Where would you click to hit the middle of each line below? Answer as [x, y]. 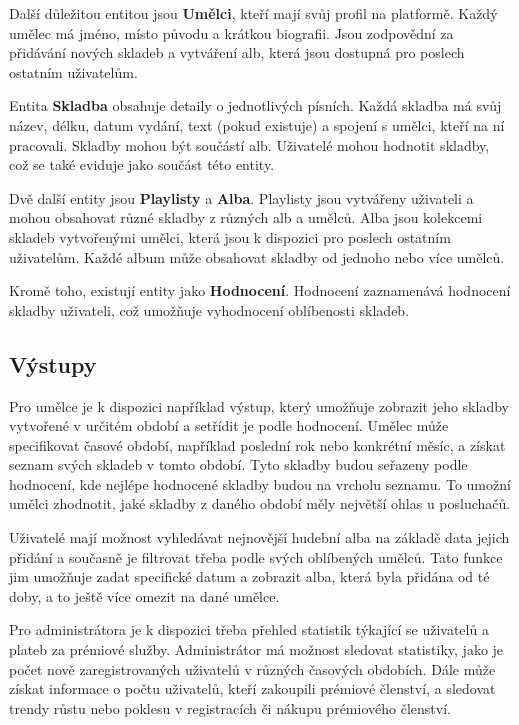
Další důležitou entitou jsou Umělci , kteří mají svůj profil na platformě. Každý [253, 13]
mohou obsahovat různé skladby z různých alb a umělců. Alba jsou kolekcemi [246, 217]
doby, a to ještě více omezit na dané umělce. [144, 595]
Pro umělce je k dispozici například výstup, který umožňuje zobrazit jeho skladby [259, 405]
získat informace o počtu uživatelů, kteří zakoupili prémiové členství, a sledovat [252, 688]
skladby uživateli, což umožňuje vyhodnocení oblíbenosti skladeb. [209, 309]
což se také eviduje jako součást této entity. [142, 164]
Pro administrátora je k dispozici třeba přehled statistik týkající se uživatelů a [249, 629]
